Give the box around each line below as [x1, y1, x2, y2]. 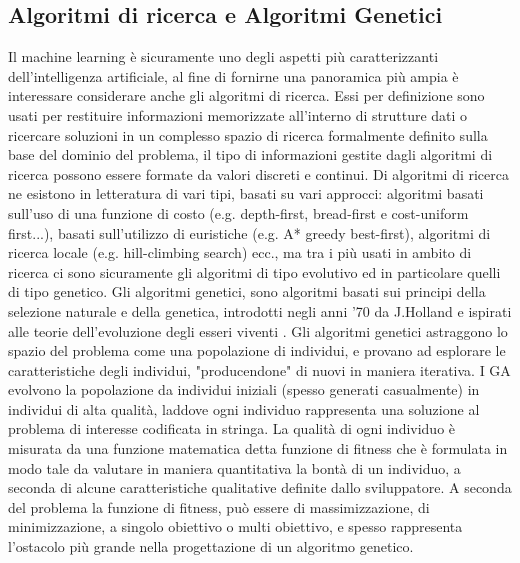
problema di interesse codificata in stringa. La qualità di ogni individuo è [8, 418, 456, 439]
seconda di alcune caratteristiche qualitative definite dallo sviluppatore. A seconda [8, 477, 512, 498]
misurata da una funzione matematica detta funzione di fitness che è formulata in [8, 438, 508, 459]
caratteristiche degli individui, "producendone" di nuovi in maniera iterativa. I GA [8, 359, 511, 380]
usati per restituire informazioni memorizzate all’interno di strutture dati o [8, 104, 468, 125]
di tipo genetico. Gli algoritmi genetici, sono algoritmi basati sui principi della [8, 281, 486, 302]
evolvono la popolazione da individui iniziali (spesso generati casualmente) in [8, 379, 480, 400]
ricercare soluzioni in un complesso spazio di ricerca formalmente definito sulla [8, 124, 488, 145]
